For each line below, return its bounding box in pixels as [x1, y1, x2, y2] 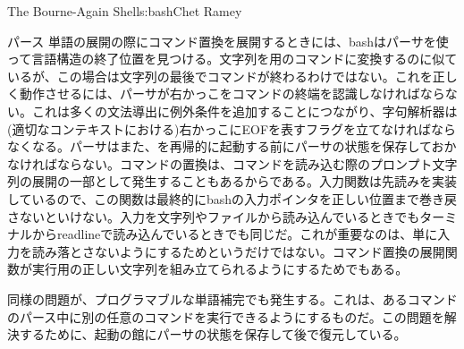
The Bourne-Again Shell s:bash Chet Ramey [7, 2, 242, 20]
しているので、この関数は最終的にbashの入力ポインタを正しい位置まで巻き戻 [7, 189, 458, 208]
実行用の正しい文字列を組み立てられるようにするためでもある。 [31, 260, 409, 278]
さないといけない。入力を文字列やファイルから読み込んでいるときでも [7, 207, 420, 226]
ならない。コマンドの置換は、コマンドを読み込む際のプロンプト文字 [56, 154, 458, 173]
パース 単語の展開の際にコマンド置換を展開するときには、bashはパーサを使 [7, 31, 449, 50]
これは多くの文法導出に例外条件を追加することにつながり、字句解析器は [31, 101, 458, 120]
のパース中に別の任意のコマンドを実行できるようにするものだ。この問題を [7, 307, 444, 326]
